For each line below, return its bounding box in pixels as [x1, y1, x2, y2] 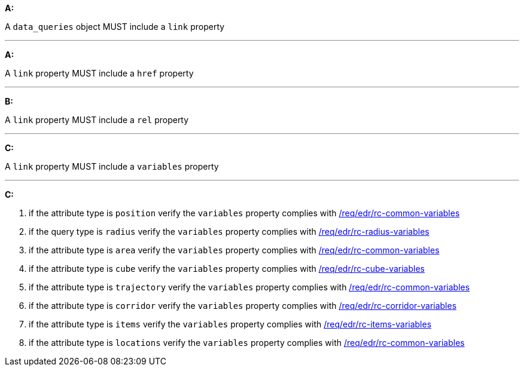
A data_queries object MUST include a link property [5, 22, 225, 32]
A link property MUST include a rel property [5, 115, 189, 125]
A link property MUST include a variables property [5, 161, 219, 171]
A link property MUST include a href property [5, 68, 194, 78]
